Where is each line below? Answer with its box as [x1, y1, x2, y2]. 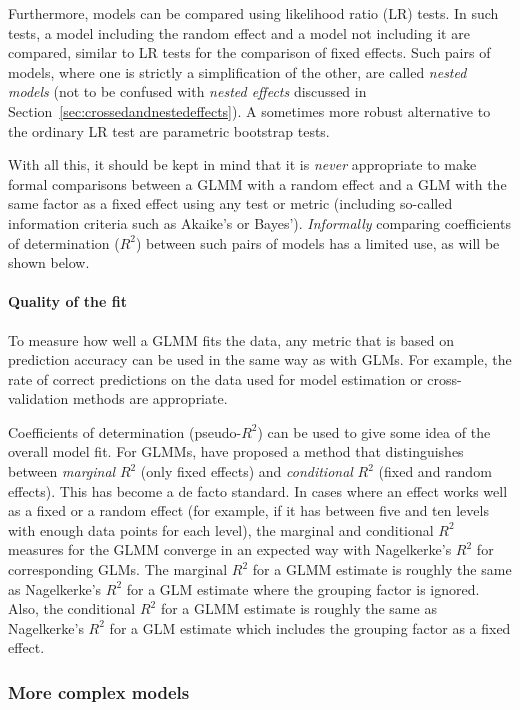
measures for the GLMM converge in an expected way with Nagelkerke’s [8, 539, 452, 560]
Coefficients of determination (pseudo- [8, 421, 242, 442]
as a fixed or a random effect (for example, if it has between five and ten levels [8, 500, 489, 521]
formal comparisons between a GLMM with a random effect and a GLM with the [8, 173, 507, 194]
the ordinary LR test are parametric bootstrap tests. [8, 120, 330, 141]
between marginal [8, 461, 116, 482]
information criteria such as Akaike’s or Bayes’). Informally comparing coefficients [8, 212, 511, 233]
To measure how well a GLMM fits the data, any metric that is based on [8, 329, 454, 350]
